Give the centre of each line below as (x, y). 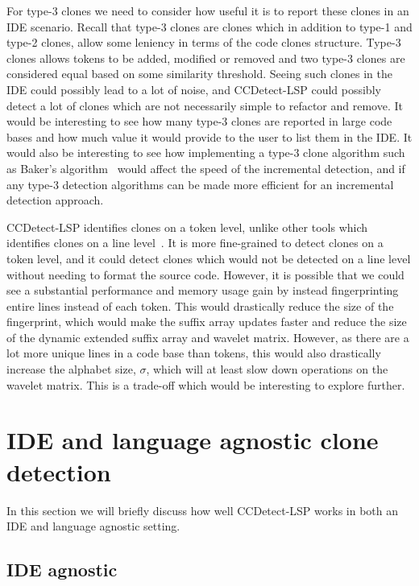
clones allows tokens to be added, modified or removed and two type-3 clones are (206, 58)
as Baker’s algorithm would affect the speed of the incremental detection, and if (206, 168)
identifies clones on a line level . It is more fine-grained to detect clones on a (195, 243)
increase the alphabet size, (71, 369)
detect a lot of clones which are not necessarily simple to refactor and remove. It (205, 105)
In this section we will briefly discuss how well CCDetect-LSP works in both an (203, 510)
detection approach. (55, 200)
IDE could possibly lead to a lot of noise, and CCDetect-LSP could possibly (194, 89)
